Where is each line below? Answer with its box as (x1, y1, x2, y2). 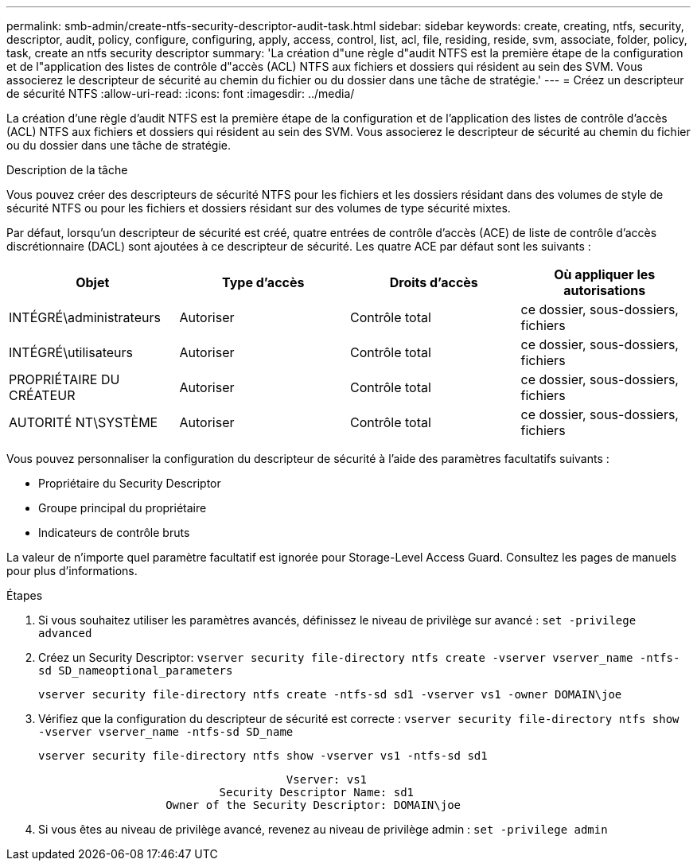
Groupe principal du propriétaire (38, 501, 207, 515)
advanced (38, 627, 92, 640)
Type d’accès (222, 274, 305, 290)
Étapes (6, 589, 43, 602)
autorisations (563, 282, 646, 298)
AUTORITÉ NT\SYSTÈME (9, 414, 158, 430)
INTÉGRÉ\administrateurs (9, 309, 161, 325)
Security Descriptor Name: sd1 (219, 786, 415, 799)
